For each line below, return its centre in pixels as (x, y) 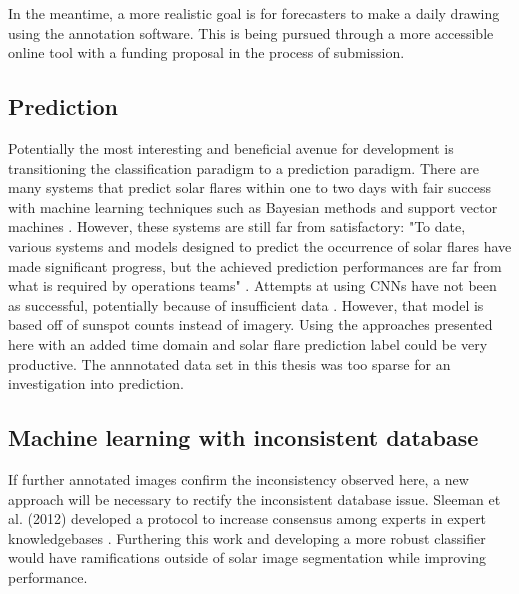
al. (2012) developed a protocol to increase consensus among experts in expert (247, 518)
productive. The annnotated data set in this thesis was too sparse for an (229, 363)
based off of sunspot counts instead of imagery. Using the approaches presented (250, 324)
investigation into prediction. (96, 383)
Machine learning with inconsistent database (243, 437)
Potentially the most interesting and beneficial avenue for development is (231, 147)
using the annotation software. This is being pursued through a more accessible (251, 32)
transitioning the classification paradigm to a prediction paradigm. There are (244, 167)
